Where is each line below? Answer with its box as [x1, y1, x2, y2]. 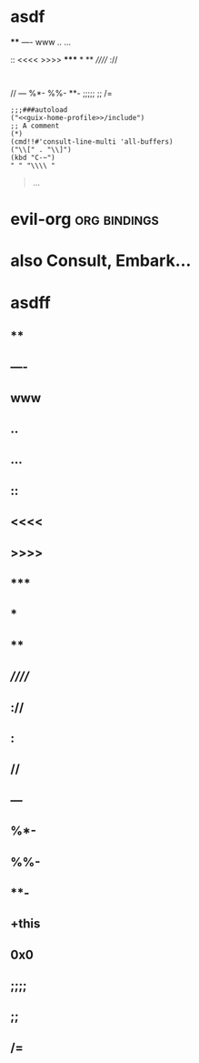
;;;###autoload [10, 105, 68, 115]
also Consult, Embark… [10, 250, 192, 271]
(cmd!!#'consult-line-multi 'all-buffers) [10, 137, 174, 147]
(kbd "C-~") [10, 153, 55, 162]
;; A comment [10, 121, 60, 130]
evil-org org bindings [10, 209, 160, 229]
